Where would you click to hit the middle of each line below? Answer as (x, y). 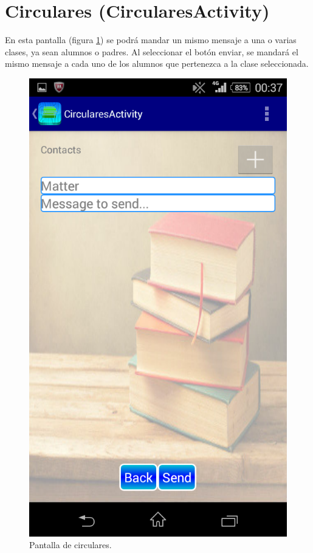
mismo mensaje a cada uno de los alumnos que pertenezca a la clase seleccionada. (157, 64)
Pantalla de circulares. (71, 545)
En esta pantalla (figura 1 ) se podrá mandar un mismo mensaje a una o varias (151, 40)
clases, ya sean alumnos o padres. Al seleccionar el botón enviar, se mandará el (152, 51)
